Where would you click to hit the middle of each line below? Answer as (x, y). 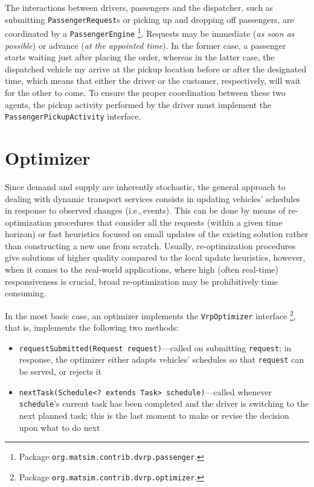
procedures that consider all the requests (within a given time (168, 222)
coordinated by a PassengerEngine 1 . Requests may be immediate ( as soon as (150, 32)
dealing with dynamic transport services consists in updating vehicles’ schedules (152, 198)
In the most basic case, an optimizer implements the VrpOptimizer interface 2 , (150, 314)
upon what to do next (59, 427)
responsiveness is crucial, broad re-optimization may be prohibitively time (142, 281)
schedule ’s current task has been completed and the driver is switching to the (164, 403)
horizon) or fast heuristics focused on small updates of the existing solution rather (157, 234)
